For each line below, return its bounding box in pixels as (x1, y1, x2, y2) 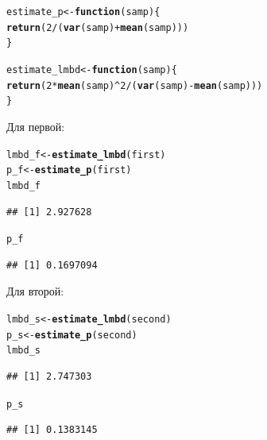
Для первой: (6, 118, 65, 134)
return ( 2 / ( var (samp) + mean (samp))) (6, 21, 189, 33)
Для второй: (6, 283, 64, 299)
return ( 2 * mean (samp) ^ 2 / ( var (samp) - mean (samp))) (6, 79, 263, 91)
